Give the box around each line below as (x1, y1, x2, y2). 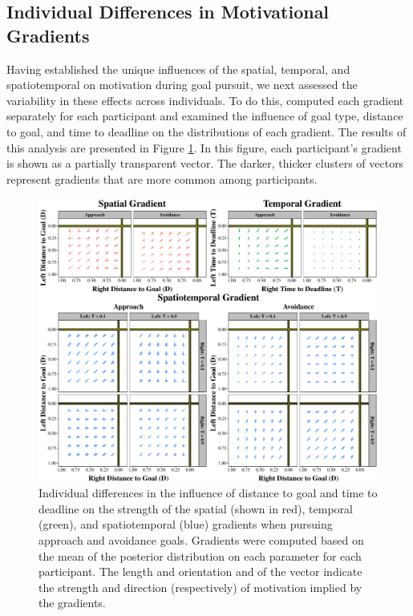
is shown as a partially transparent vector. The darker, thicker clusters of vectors (6, 155, 404, 172)
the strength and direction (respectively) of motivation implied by (38, 578, 362, 595)
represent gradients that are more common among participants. (6, 170, 318, 187)
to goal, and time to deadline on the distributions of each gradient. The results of (6, 123, 407, 140)
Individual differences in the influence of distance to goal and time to (38, 484, 378, 501)
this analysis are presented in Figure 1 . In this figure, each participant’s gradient (6, 139, 402, 156)
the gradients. (38, 594, 106, 611)
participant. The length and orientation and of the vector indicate (38, 563, 362, 580)
